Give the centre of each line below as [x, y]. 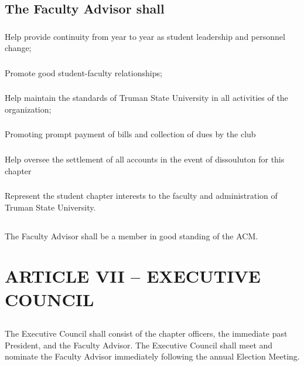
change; [18, 48]
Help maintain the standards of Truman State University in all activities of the [146, 98]
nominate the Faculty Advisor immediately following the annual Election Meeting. [152, 356]
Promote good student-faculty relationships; [83, 72]
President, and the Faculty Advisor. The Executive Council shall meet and [139, 345]
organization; [28, 109]
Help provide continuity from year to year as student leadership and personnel [145, 36]
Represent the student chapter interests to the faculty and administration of [141, 196]
